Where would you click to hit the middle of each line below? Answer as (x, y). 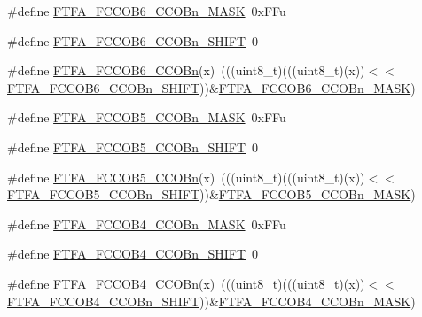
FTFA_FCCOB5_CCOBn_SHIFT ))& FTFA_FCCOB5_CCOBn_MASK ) (211, 194)
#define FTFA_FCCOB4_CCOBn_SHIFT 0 (133, 254)
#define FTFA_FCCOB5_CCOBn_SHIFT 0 (133, 147)
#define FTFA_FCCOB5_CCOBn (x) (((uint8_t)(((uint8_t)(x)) (186, 177)
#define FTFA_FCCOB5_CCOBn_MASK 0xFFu (147, 117)
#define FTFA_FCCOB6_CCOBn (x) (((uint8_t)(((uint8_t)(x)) (186, 70)
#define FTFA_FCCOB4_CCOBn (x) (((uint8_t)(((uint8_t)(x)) (186, 283)
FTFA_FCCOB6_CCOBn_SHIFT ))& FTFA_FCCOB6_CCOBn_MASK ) (211, 87)
